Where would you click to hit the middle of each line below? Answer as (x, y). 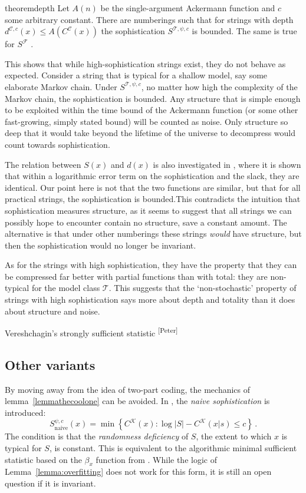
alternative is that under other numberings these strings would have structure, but (153, 234)
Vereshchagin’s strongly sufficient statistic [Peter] (91, 332)
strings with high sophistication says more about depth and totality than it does (150, 300)
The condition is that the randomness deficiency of (97, 436)
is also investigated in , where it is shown (227, 164)
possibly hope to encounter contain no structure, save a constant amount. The (146, 222)
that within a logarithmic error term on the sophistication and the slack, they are (152, 176)
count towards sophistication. (57, 144)
